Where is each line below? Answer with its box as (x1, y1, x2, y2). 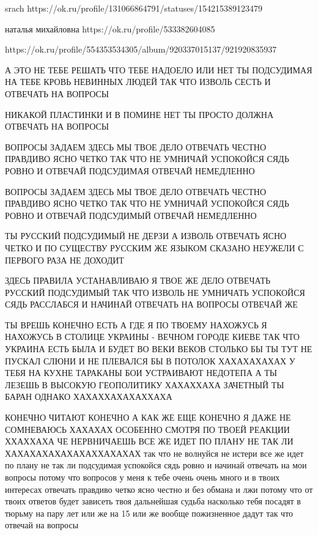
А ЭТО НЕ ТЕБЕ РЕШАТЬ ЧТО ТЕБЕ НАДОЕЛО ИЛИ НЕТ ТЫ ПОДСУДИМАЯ (5, 63, 312, 76)
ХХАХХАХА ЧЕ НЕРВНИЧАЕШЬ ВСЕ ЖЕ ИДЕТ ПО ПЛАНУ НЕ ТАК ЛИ (5, 435, 294, 448)
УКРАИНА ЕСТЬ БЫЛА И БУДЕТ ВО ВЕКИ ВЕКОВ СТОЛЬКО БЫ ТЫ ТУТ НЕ (5, 342, 312, 355)
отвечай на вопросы (5, 518, 79, 531)
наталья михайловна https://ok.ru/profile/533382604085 (5, 22, 215, 35)
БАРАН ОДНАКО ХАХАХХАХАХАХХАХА (5, 390, 172, 403)
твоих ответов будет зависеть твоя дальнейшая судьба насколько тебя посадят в (5, 495, 301, 507)
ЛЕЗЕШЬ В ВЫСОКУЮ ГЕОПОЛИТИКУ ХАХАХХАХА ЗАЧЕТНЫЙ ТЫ (5, 378, 284, 391)
